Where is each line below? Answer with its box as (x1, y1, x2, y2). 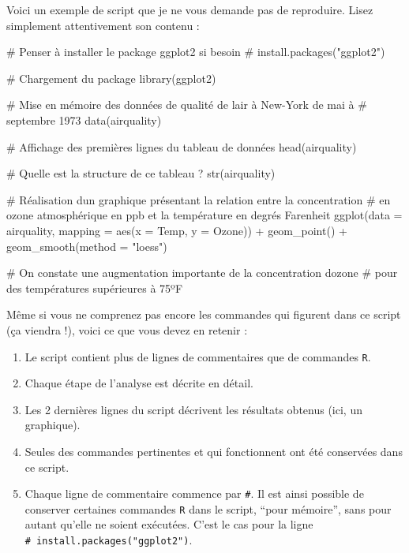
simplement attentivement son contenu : (6, 17, 200, 33)
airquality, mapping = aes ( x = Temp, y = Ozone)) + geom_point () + (6, 222, 347, 238)
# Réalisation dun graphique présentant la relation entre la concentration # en (6, 191, 391, 207)
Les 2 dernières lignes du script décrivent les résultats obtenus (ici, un (24, 401, 362, 417)
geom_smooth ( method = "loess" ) (6, 237, 167, 254)
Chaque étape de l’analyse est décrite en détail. (24, 375, 253, 391)
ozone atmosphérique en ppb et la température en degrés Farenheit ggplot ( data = (6, 207, 403, 223)
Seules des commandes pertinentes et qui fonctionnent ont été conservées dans (24, 443, 403, 459)
